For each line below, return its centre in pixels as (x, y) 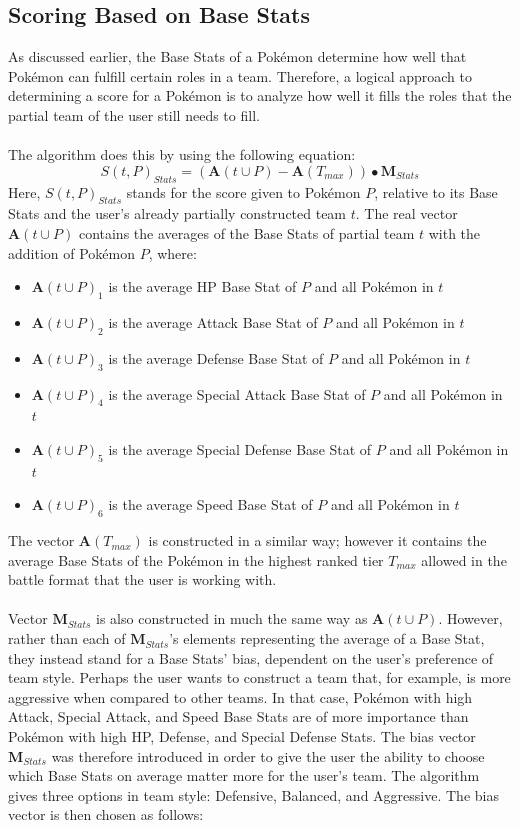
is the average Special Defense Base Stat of (240, 448)
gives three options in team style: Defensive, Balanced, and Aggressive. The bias (253, 794)
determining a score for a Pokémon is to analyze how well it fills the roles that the (260, 95)
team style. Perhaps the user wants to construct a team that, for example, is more (259, 677)
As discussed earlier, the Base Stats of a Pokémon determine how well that (237, 56)
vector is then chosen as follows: (106, 814)
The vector (41, 540)
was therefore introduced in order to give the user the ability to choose (268, 755)
